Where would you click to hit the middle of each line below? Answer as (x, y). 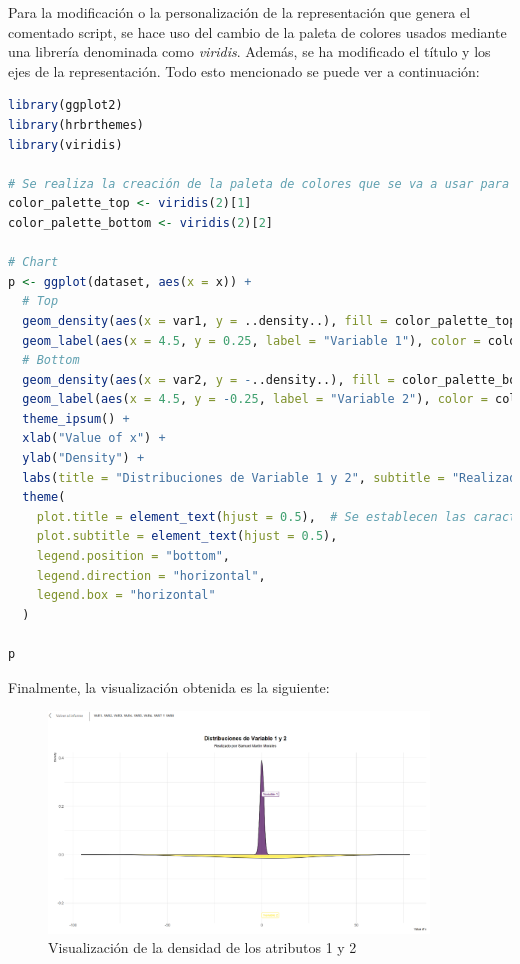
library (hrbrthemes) (76, 124)
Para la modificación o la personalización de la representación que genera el (239, 12)
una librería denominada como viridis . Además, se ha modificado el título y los (249, 51)
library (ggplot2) (65, 105)
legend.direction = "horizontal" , (151, 575)
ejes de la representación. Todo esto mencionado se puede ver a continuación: (244, 70)
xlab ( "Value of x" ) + (94, 438)
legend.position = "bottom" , (133, 556)
